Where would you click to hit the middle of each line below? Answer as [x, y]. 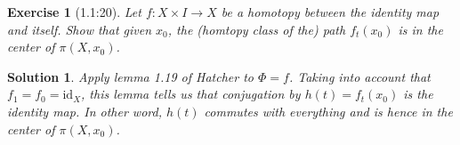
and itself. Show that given [80, 29]
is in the [420, 29]
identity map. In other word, [85, 111]
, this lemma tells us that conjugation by [191, 94]
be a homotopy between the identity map [330, 12]
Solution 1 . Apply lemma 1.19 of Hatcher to [130, 76]
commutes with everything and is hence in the [328, 111]
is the [418, 94]
